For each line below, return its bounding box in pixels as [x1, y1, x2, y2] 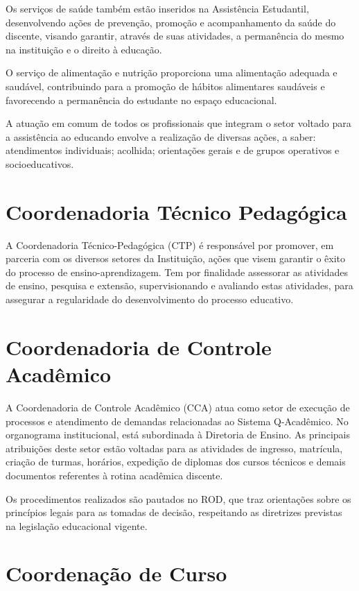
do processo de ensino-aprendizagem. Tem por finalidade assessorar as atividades [6, 264, 348, 279]
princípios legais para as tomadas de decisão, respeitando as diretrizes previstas [6, 505, 342, 520]
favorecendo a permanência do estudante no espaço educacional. [6, 92, 277, 107]
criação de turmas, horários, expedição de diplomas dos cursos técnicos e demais [6, 454, 346, 469]
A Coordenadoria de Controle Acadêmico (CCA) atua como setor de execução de [6, 400, 350, 414]
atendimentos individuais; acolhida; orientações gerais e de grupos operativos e [6, 143, 340, 157]
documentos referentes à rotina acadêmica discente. [6, 468, 223, 482]
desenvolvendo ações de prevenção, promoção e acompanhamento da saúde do [6, 15, 336, 29]
